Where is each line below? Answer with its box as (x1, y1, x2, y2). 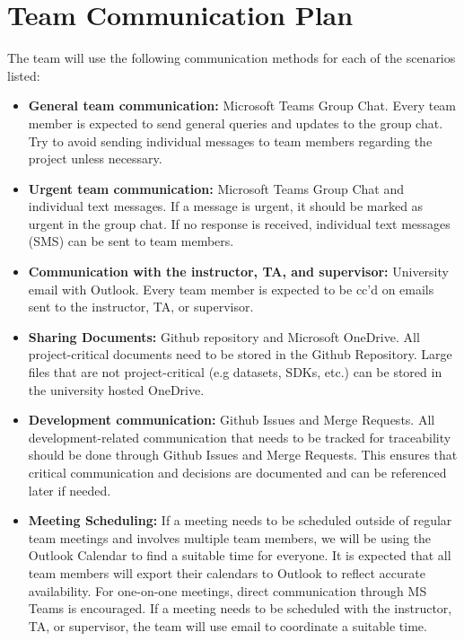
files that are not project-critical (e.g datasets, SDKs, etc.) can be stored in (28, 363, 442, 382)
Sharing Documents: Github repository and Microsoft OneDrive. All (28, 327, 420, 346)
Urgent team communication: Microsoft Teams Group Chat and (28, 179, 404, 198)
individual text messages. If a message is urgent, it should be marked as (28, 197, 424, 215)
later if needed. (28, 480, 111, 499)
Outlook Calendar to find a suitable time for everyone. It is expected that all (28, 546, 451, 565)
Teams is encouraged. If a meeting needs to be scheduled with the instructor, (28, 599, 452, 618)
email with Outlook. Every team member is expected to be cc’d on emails (28, 279, 434, 298)
